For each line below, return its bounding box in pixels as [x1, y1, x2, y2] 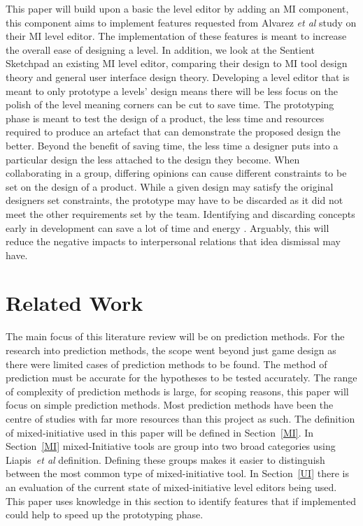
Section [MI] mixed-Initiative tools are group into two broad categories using [6, 439, 336, 453]
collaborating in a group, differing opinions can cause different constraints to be [6, 166, 347, 180]
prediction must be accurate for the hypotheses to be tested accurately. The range [6, 370, 357, 385]
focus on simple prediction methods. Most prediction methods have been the [6, 397, 334, 412]
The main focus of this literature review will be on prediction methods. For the [6, 329, 345, 344]
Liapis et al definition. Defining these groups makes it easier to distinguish [6, 452, 325, 467]
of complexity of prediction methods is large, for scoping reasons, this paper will [6, 383, 349, 398]
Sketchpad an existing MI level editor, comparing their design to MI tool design [6, 56, 348, 71]
